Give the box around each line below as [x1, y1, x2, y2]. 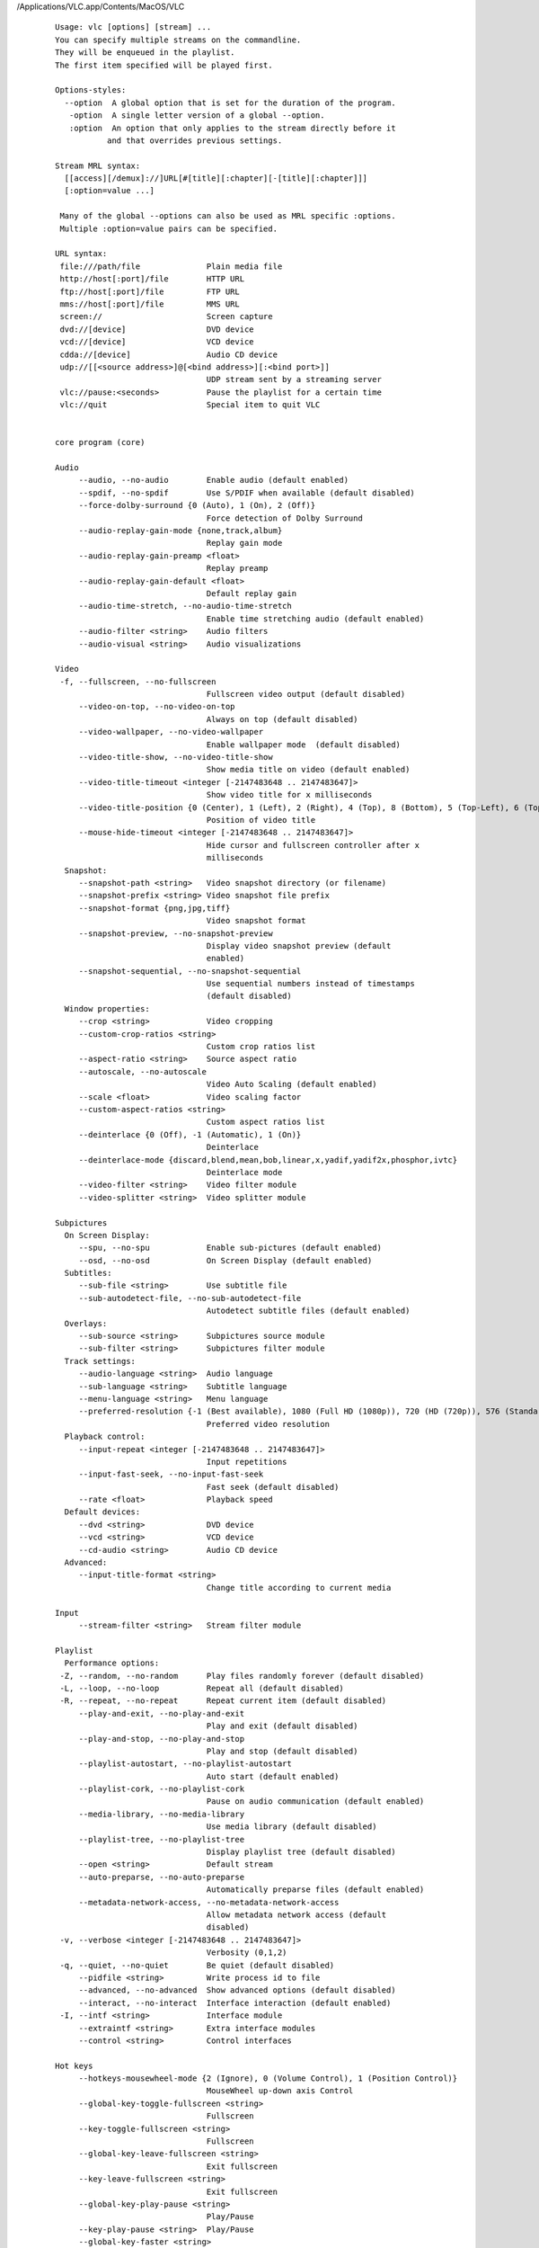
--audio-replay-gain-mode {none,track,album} [78, 526, 283, 536]
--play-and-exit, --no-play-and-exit [78, 1708, 245, 1718]
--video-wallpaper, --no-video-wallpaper [78, 727, 264, 737]
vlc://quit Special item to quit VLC [59, 400, 321, 410]
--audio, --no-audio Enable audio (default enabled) [78, 475, 349, 486]
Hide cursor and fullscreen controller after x [206, 840, 420, 850]
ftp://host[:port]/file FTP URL [59, 286, 240, 297]
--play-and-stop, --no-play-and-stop [78, 1734, 245, 1744]
